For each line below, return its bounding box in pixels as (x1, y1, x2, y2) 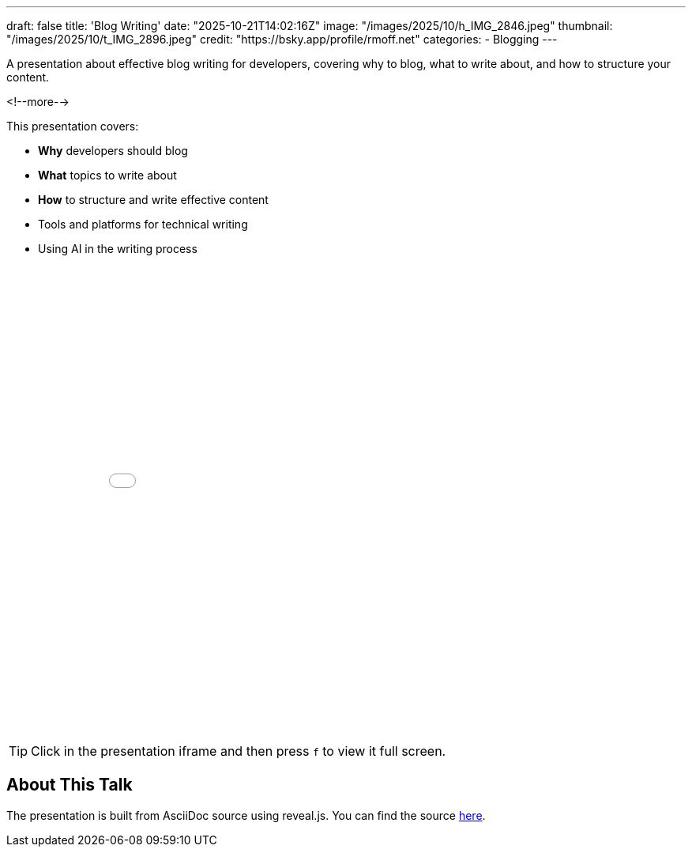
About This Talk (6, 775, 133, 795)
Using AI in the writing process (38, 242, 197, 255)
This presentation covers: (6, 119, 139, 133)
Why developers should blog (38, 144, 188, 157)
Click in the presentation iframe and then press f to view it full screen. (31, 743, 446, 759)
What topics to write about (38, 168, 177, 182)
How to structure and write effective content (38, 193, 269, 206)
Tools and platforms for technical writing (38, 217, 248, 231)
